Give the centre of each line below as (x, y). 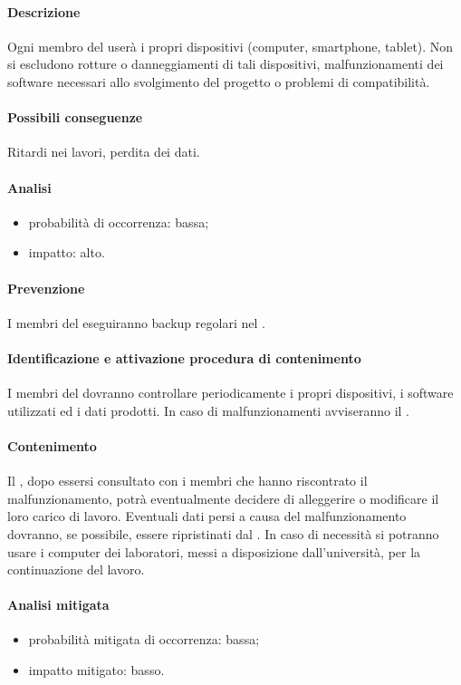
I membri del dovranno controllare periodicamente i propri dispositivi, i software (230, 393)
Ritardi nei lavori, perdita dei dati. (104, 152)
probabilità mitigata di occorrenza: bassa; (144, 639)
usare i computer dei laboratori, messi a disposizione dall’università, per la (214, 551)
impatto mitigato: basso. (96, 670)
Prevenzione (46, 288)
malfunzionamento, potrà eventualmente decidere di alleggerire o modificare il (223, 498)
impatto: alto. (67, 252)
